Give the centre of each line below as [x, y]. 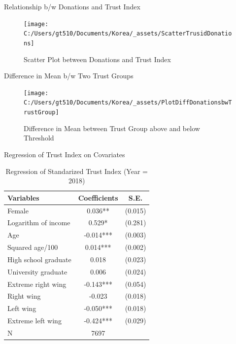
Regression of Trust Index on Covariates [65, 154]
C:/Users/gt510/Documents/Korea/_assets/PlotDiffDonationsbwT [128, 103]
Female [18, 210]
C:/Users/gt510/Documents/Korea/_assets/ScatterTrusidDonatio [128, 34]
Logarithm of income [39, 223]
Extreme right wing [37, 284]
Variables [23, 197]
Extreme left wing [34, 321]
